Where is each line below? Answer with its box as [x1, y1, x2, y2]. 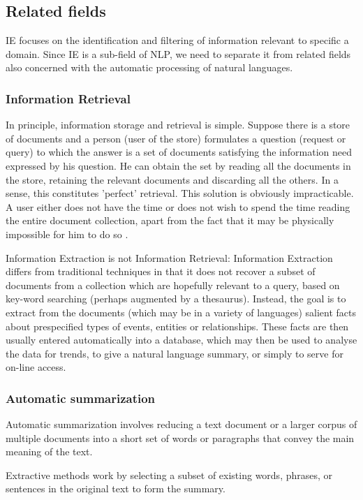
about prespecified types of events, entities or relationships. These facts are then [6, 318, 349, 333]
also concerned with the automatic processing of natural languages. [6, 60, 293, 75]
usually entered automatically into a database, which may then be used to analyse [6, 332, 357, 347]
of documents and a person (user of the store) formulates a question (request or [6, 131, 346, 145]
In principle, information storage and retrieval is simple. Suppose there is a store [6, 117, 350, 132]
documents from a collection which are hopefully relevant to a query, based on [6, 277, 340, 292]
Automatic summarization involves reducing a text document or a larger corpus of [6, 417, 357, 432]
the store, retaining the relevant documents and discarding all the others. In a [6, 172, 339, 186]
